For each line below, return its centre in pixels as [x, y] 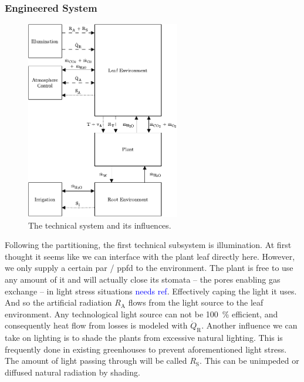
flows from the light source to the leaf [196, 302]
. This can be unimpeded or [249, 361]
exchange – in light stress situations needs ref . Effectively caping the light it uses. [151, 291]
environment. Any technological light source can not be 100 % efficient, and [141, 314]
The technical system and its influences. [100, 225]
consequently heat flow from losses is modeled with [96, 325]
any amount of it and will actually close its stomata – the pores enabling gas [143, 279]
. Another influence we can [249, 325]
